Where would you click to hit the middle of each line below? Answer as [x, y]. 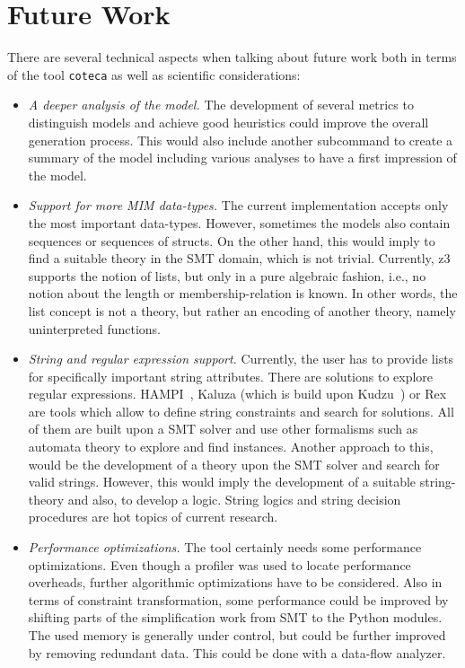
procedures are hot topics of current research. [153, 517]
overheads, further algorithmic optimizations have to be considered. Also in [235, 582]
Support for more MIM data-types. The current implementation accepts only [238, 205]
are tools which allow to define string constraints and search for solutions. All [241, 411]
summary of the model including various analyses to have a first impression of [242, 158]
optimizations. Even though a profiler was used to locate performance [219, 564]
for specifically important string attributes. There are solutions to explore [231, 376]
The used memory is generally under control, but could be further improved [237, 635]
